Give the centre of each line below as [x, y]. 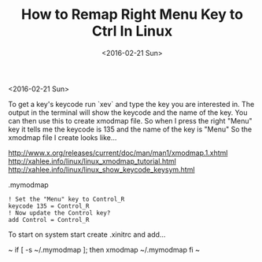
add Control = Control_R [49, 220]
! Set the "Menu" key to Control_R [66, 199]
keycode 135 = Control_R [49, 206]
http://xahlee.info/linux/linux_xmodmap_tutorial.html [92, 161]
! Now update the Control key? [59, 213]
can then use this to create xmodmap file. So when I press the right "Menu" [131, 120]
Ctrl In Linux [132, 31]
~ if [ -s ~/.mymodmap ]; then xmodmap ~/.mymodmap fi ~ [104, 249]
